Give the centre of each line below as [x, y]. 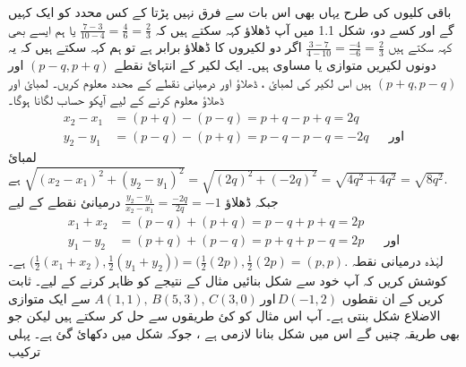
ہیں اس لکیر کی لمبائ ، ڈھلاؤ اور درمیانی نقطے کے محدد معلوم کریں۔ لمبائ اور [190, 82]
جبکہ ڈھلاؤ [252, 202]
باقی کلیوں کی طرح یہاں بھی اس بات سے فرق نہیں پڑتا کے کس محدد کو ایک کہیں [230, 12]
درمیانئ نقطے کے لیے [65, 202]
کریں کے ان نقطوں [393, 298]
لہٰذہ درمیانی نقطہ [397, 261]
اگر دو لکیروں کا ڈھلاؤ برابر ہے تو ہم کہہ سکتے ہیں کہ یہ [155, 47]
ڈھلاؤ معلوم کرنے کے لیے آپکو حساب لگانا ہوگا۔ [116, 100]
